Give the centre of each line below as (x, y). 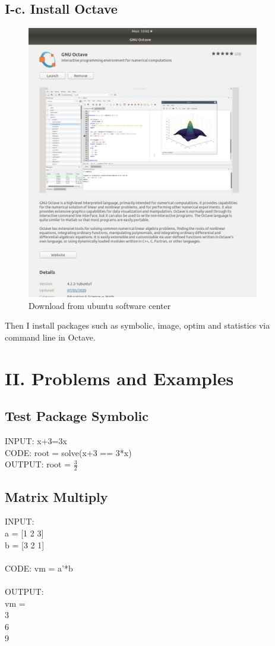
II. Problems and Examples (119, 378)
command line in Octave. (50, 337)
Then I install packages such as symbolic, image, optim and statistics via (137, 325)
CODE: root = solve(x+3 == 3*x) (68, 452)
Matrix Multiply (56, 496)
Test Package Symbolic (77, 416)
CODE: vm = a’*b (39, 568)
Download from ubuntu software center (100, 305)
